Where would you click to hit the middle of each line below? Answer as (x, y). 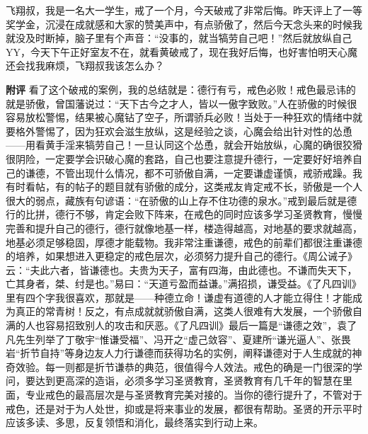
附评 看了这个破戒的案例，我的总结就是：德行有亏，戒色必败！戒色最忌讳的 (181, 89)
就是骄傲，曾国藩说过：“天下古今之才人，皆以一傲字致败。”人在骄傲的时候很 (182, 103)
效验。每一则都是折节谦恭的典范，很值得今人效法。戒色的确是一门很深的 (184, 366)
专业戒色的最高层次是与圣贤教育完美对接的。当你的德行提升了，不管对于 (194, 395)
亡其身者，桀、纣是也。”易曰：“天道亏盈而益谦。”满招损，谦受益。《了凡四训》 (184, 284)
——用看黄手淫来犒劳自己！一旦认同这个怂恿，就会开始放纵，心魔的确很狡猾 (184, 145)
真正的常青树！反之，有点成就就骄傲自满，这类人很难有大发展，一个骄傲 (184, 311)
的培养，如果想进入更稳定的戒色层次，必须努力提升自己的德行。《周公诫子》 (182, 256)
